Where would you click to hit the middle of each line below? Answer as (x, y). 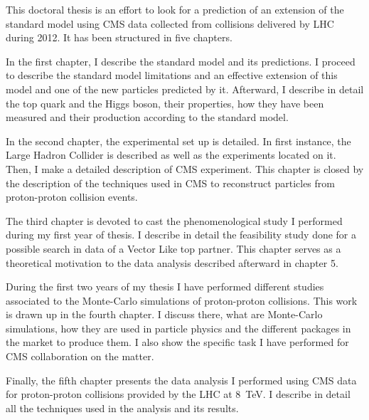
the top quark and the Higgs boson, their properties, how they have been (165, 103)
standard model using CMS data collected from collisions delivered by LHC (170, 23)
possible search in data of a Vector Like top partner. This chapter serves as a (173, 248)
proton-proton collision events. (72, 197)
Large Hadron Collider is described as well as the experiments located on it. (171, 155)
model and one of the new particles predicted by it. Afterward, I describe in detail (185, 89)
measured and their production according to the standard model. (147, 117)
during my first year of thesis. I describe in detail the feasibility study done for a (181, 235)
